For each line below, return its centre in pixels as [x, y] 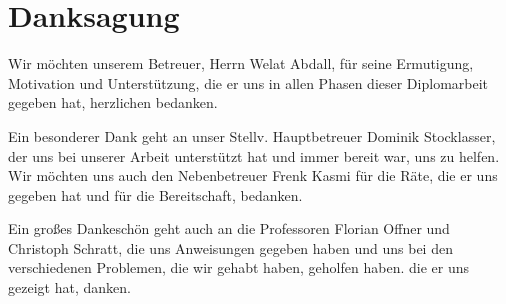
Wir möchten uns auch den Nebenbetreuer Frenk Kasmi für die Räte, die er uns [253, 175]
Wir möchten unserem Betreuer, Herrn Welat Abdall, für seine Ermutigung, [241, 63]
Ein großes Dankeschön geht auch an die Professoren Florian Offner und [229, 228]
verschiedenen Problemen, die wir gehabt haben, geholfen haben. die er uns [238, 267]
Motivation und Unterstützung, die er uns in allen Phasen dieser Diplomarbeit [248, 82]
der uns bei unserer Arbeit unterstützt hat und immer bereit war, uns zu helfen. [254, 155]
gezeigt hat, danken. [69, 287]
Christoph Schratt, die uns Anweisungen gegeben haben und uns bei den [230, 247]
